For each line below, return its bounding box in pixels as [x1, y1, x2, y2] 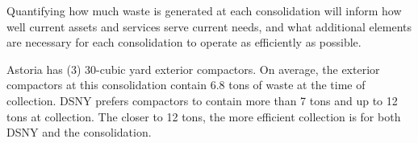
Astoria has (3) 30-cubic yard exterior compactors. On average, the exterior [6, 60, 380, 77]
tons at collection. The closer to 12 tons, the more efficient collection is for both [6, 108, 401, 125]
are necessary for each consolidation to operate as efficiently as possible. [6, 34, 362, 51]
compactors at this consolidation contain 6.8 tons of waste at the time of [6, 76, 366, 93]
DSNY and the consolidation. [6, 124, 152, 141]
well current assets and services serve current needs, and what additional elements [6, 18, 412, 35]
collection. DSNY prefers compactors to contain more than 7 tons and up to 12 [6, 92, 398, 108]
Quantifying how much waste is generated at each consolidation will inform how [6, 2, 402, 18]
